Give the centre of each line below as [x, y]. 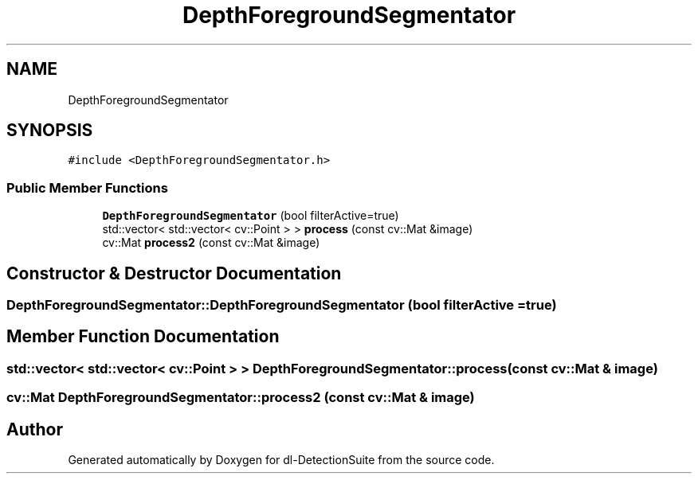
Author [35, 429]
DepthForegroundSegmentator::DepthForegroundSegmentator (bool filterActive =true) [282, 305]
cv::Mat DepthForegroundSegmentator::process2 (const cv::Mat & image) [241, 398]
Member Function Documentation [143, 337]
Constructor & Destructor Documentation [174, 273]
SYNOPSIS [50, 131]
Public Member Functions [87, 187]
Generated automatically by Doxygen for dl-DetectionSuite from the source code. [281, 460]
